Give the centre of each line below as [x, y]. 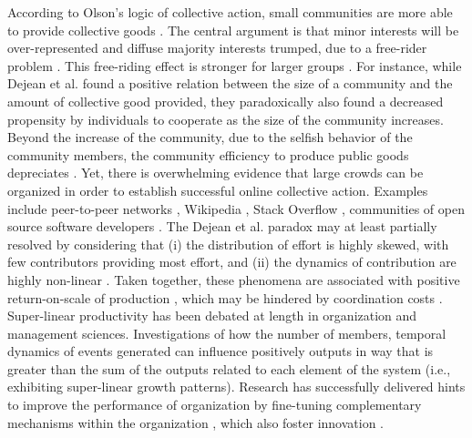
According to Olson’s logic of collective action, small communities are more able [230, 12]
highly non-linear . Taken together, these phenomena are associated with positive [234, 279]
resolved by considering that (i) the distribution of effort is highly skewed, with [228, 244]
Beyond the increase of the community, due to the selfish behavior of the [210, 137]
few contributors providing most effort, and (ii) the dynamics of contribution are [232, 262]
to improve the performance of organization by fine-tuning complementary [215, 405]
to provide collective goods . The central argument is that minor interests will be [233, 30]
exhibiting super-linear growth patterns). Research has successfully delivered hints [236, 387]
